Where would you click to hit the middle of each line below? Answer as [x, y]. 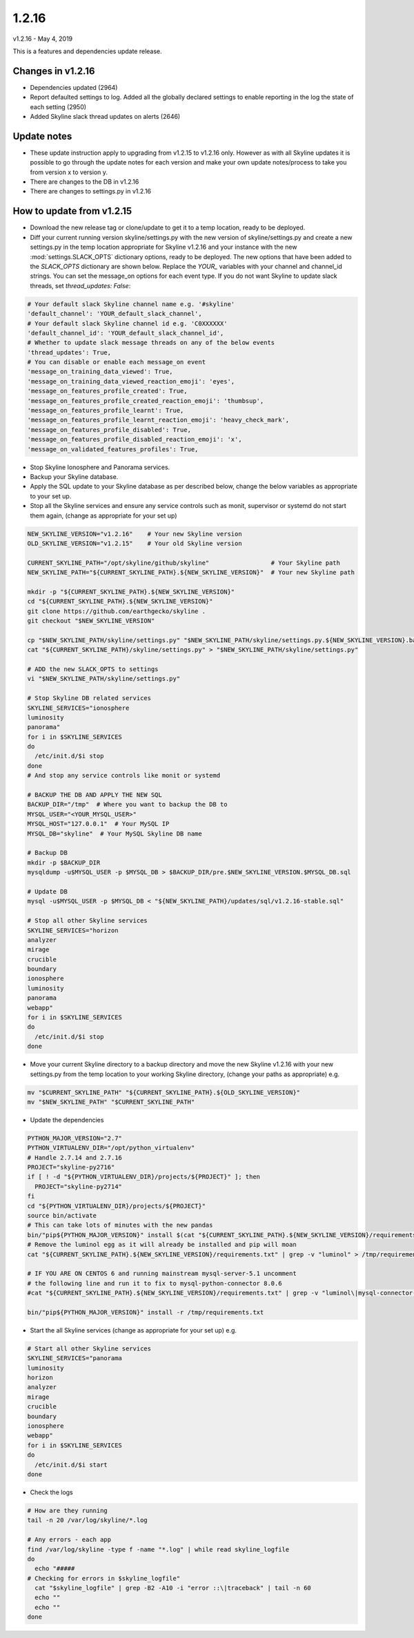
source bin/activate [62, 1216]
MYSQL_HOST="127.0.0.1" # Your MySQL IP [98, 824]
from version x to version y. [69, 172]
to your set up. [51, 496]
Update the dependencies [67, 1120]
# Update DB [48, 891]
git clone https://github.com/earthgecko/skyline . [117, 611]
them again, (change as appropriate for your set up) [103, 516]
